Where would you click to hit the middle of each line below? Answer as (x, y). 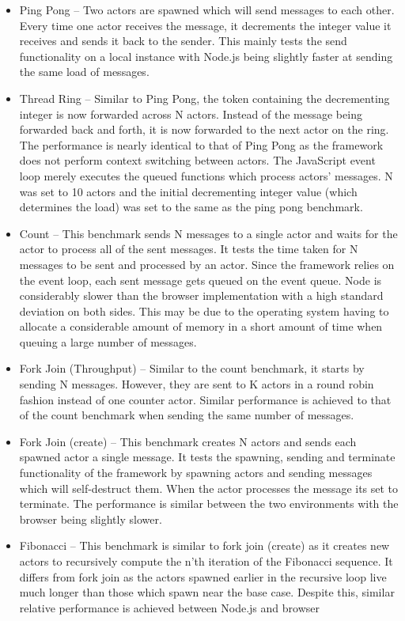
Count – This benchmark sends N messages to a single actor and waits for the (208, 233)
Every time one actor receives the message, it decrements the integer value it (205, 25)
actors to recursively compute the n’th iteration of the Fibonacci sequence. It (206, 561)
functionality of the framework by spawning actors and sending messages (196, 473)
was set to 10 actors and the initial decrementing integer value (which (188, 191)
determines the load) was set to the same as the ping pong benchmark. (191, 207)
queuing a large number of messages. (108, 341)
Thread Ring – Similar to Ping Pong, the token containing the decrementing (204, 98)
